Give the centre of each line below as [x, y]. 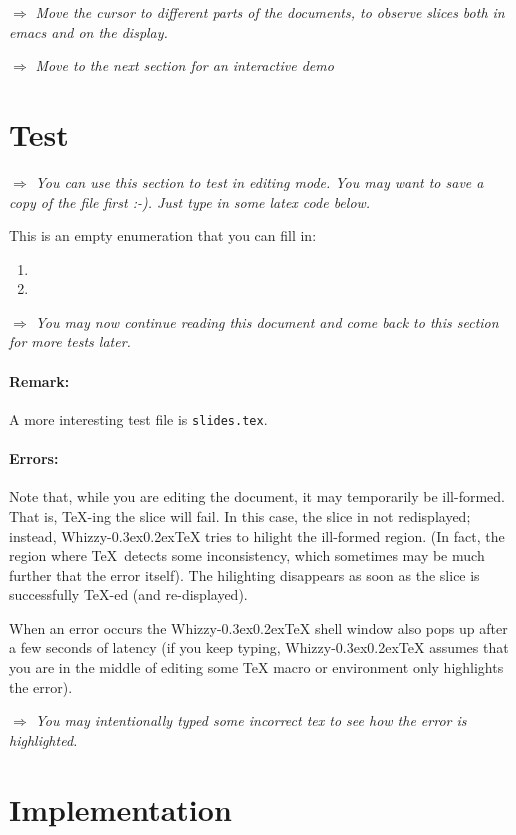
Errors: [34, 458]
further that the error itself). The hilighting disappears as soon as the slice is [244, 574]
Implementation [120, 808]
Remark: [39, 380]
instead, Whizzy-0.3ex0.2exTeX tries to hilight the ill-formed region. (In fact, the [257, 535]
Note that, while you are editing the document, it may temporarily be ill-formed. [257, 496]
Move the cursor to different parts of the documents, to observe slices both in [270, 12]
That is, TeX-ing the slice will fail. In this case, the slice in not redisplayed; [240, 515]
